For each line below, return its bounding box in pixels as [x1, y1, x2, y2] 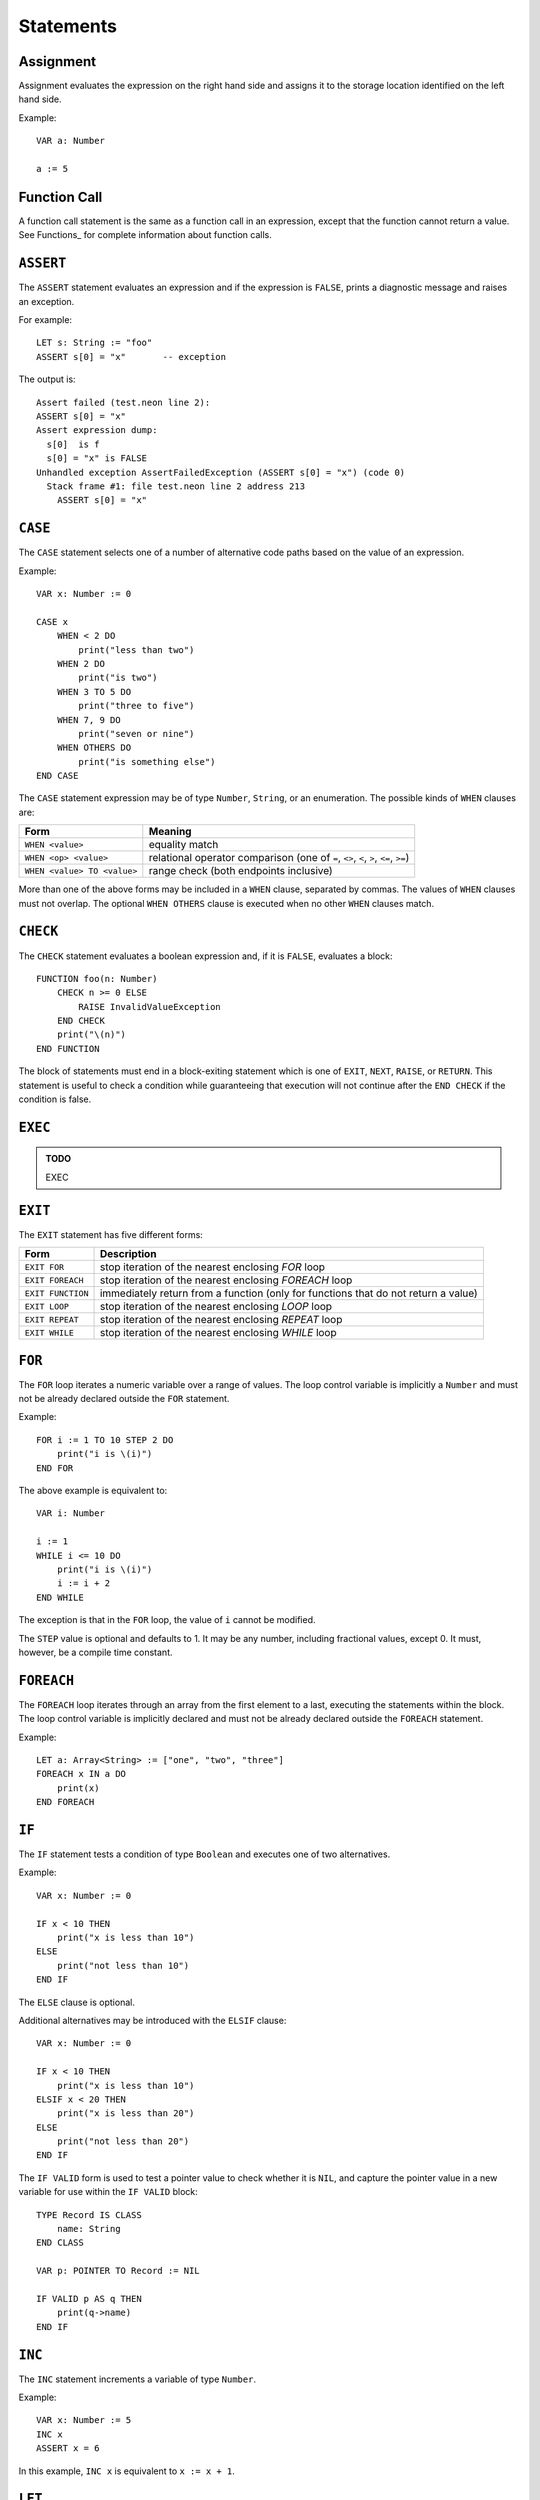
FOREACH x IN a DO [36, 1768, 127, 1780]
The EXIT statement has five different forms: [18, 1228, 204, 1240]
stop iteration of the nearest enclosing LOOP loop [99, 1300, 333, 1314]
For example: [18, 314, 73, 325]
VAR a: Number [36, 135, 105, 147]
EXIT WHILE [24, 1327, 75, 1338]
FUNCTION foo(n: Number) [36, 973, 158, 984]
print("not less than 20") [56, 2136, 190, 2147]
